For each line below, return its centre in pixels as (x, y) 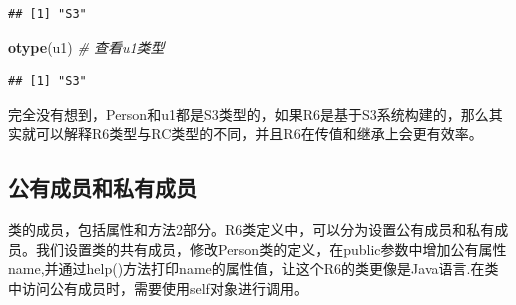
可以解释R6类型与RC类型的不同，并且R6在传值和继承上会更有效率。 (259, 133)
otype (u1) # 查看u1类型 (86, 46)
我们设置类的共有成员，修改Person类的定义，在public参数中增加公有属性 (271, 248)
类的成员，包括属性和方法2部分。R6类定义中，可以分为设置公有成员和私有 (251, 229)
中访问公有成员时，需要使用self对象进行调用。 (158, 287)
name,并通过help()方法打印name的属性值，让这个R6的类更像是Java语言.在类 (253, 268)
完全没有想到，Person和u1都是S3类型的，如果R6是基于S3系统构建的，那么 (248, 113)
